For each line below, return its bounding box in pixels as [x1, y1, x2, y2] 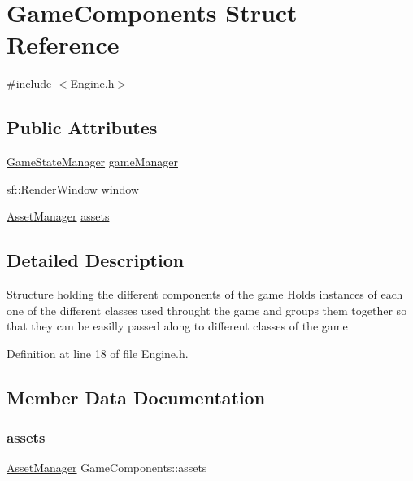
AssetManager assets [7, 208, 110, 225]
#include [7, 75, 52, 92]
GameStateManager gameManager [7, 153, 178, 170]
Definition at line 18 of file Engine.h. [7, 344, 189, 361]
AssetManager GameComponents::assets [7, 459, 207, 476]
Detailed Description [7, 247, 185, 273]
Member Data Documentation [7, 384, 266, 409]
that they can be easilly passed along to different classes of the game [7, 317, 348, 335]
